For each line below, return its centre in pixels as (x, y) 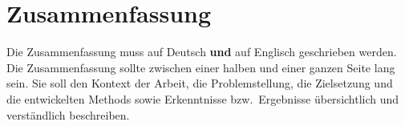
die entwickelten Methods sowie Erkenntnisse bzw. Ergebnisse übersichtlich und (203, 98)
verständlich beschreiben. (68, 114)
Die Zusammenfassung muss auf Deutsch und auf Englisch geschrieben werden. (202, 52)
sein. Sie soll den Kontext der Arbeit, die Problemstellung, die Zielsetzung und (200, 83)
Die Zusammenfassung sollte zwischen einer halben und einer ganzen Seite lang (201, 67)
